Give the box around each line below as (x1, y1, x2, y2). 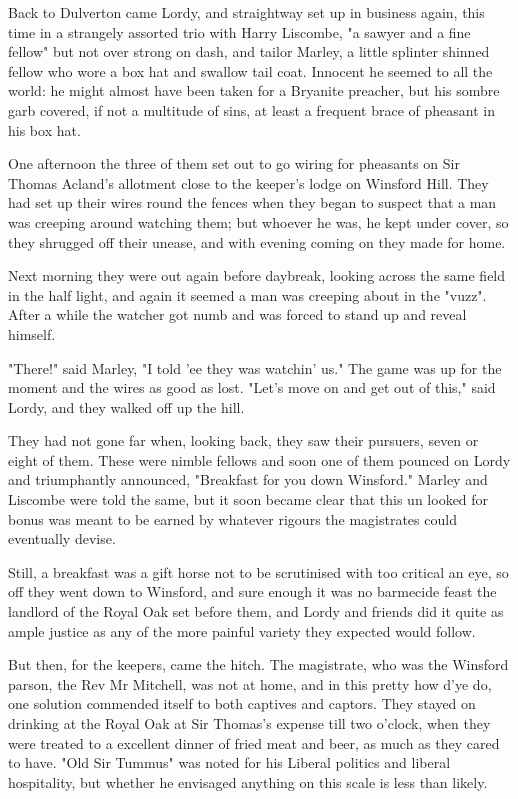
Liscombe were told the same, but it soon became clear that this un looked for (8, 489, 489, 510)
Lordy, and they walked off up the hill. (8, 396, 245, 417)
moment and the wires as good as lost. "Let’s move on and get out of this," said (8, 377, 496, 398)
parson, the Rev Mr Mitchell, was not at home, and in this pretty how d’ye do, (8, 673, 492, 694)
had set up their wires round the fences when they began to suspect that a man (8, 192, 497, 213)
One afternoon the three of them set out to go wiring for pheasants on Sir (8, 153, 460, 174)
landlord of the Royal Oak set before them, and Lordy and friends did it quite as (8, 601, 504, 622)
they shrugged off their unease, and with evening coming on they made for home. (8, 231, 506, 252)
